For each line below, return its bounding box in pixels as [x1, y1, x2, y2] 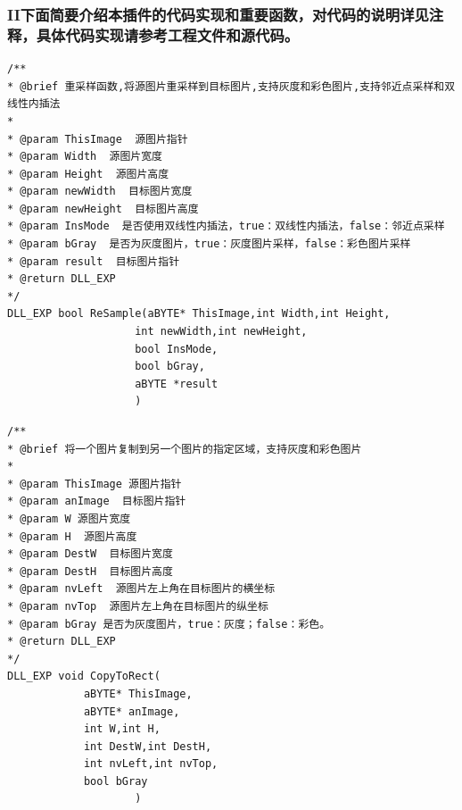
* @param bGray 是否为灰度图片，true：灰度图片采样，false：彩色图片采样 [7, 238, 411, 251]
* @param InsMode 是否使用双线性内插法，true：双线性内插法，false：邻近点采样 [7, 220, 445, 233]
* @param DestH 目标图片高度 [7, 564, 173, 578]
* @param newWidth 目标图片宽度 [7, 185, 193, 198]
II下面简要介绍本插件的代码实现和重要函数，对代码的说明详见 [7, 3, 429, 25]
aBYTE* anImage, [83, 705, 180, 718]
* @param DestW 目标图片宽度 [7, 547, 173, 561]
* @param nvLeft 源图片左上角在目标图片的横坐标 [7, 582, 276, 596]
